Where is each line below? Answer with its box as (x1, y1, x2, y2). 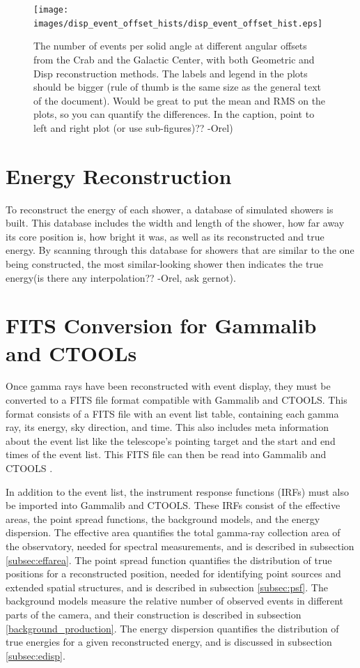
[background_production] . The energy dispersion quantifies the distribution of (6, 621, 339, 635)
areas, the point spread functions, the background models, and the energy (6, 511, 320, 526)
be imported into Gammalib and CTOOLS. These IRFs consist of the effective (6, 498, 341, 513)
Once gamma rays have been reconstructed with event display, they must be (6, 379, 331, 393)
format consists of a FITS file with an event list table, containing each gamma (6, 406, 339, 420)
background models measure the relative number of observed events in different (6, 593, 344, 608)
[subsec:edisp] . (6, 648, 65, 662)
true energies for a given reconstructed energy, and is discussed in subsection (6, 635, 332, 649)
